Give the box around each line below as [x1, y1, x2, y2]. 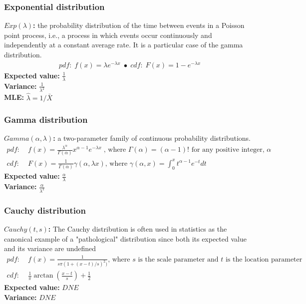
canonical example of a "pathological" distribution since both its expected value [4, 233, 247, 244]
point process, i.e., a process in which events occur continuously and [4, 29, 212, 40]
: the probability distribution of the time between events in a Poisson [33, 20, 245, 30]
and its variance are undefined [4, 243, 96, 254]
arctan [33, 272, 53, 280]
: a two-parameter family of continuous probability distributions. [53, 133, 251, 143]
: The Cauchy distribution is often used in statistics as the [48, 224, 227, 234]
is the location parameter [225, 256, 303, 263]
